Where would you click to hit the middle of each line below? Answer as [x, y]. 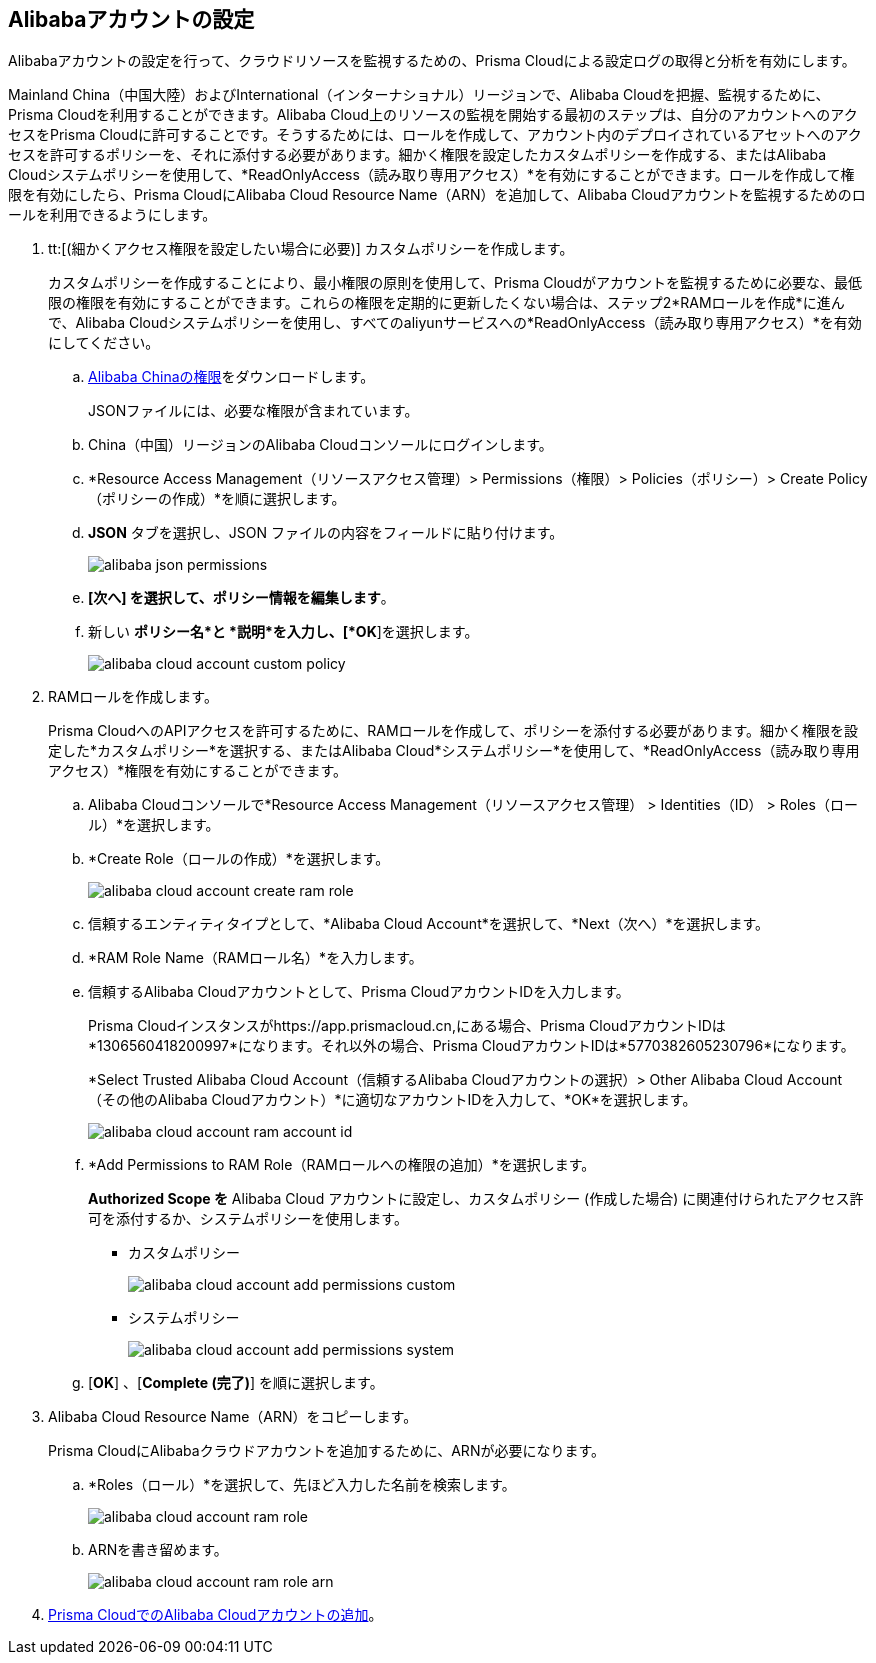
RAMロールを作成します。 [133, 697]
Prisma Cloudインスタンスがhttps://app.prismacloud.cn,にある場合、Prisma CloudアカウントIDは [407, 1026]
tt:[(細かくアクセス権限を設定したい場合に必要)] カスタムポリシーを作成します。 [311, 249]
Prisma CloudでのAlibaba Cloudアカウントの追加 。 [215, 1615]
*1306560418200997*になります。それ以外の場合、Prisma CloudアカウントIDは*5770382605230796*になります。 [471, 1046]
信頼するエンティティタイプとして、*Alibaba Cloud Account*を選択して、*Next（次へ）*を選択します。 [429, 924]
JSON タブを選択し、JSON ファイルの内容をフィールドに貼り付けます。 [326, 533]
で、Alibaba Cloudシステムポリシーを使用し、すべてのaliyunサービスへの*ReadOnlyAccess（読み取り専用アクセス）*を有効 [455, 323]
